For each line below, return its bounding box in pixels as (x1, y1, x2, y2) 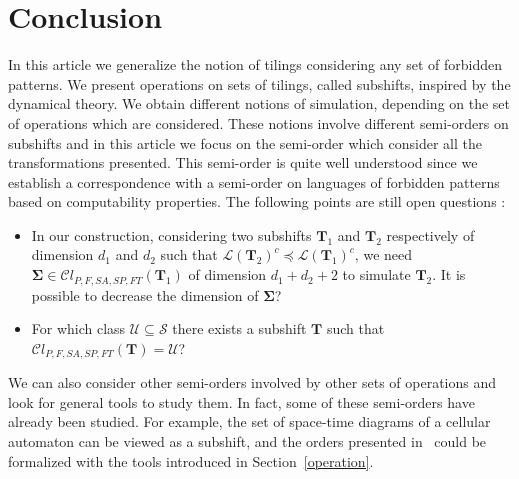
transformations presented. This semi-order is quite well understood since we (8, 152, 478, 173)
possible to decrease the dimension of (31, 284, 259, 305)
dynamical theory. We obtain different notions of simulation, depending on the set (8, 93, 511, 114)
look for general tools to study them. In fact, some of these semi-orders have (8, 391, 475, 412)
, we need (354, 244, 413, 265)
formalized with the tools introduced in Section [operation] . (8, 450, 374, 471)
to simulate (342, 264, 411, 285)
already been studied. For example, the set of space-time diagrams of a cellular (8, 411, 491, 432)
